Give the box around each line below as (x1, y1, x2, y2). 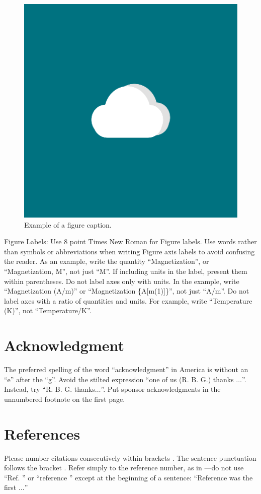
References (4, 423, 80, 444)
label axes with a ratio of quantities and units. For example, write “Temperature (4, 295, 252, 306)
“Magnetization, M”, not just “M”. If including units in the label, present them (4, 265, 247, 276)
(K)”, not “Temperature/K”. (4, 305, 92, 316)
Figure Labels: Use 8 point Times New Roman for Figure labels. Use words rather (4, 236, 257, 247)
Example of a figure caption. (24, 219, 112, 230)
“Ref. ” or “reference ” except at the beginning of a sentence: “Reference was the (4, 472, 253, 482)
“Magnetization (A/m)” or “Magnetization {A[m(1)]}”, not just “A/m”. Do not (4, 286, 249, 296)
